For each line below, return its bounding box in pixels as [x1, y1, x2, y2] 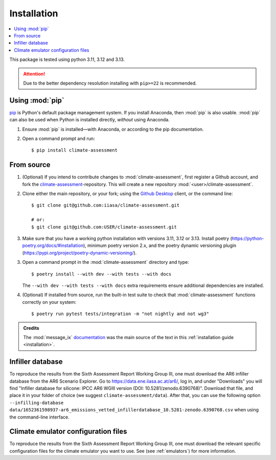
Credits [23, 325, 39, 331]
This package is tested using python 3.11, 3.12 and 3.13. [9, 56, 125, 62]
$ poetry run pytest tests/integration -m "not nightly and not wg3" [31, 311, 210, 317]
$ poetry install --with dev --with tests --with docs [31, 271, 172, 277]
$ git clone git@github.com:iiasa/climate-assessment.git [31, 202, 180, 208]
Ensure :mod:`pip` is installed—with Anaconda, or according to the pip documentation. [22, 126, 204, 132]
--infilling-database [9, 400, 64, 406]
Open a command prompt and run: [22, 135, 95, 141]
